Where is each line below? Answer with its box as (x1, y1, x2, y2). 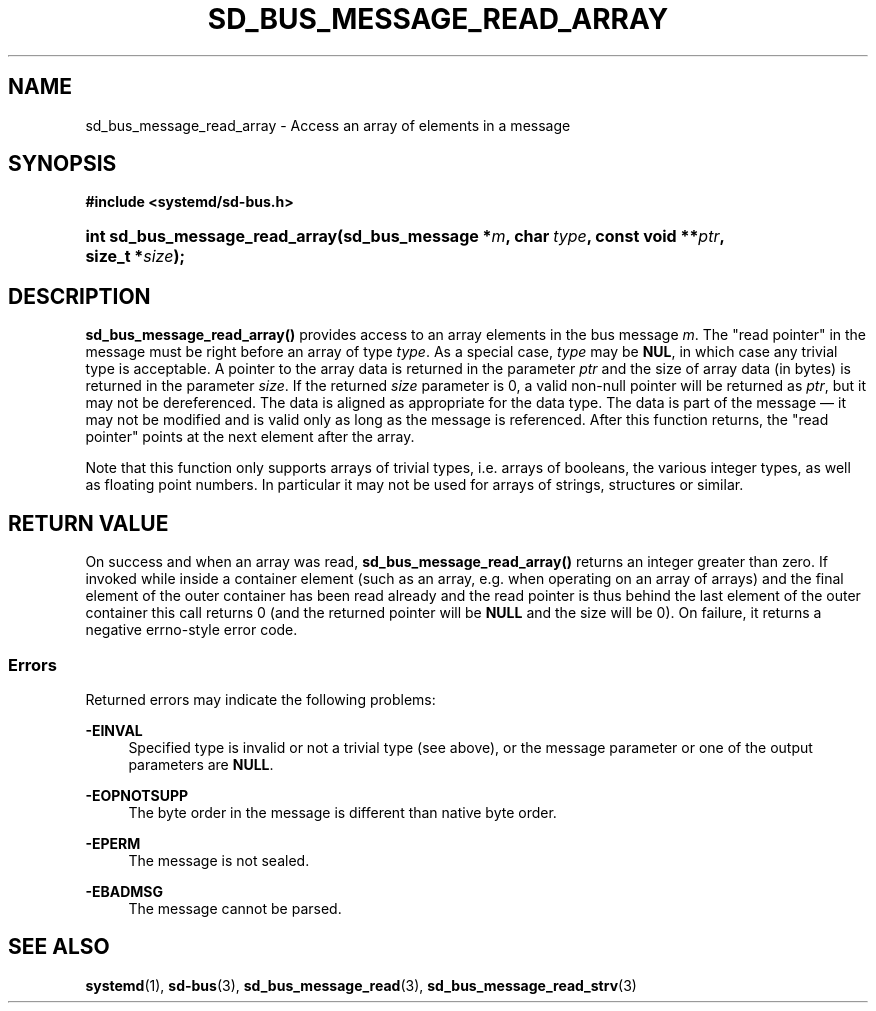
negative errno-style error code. (85, 621, 298, 639)
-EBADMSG (85, 882, 163, 900)
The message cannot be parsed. (128, 899, 342, 917)
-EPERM (85, 834, 141, 852)
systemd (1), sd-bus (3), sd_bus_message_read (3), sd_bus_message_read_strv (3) (85, 976, 637, 994)
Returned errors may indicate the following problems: (85, 690, 436, 708)
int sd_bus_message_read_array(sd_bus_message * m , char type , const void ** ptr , (85, 226, 725, 247)
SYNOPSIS (8, 151, 117, 177)
